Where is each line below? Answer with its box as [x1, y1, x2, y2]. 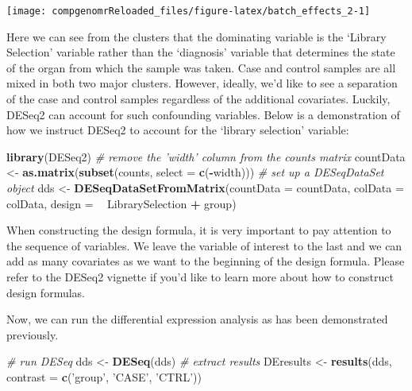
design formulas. [6, 284, 85, 300]
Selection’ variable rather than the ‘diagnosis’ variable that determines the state [6, 44, 395, 60]
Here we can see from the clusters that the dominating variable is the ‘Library [6, 28, 387, 45]
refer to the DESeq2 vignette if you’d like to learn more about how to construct [6, 268, 394, 285]
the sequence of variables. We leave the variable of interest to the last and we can [6, 237, 402, 254]
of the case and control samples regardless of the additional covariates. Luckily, [6, 91, 391, 107]
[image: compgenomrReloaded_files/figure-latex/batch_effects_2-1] [6, 6, 371, 17]
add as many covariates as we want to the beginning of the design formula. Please [6, 253, 405, 269]
